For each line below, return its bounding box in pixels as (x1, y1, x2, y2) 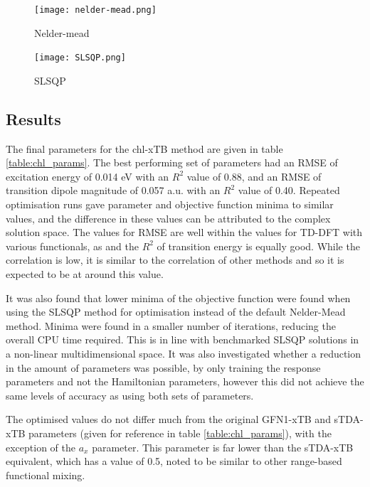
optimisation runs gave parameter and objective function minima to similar (6, 197, 334, 212)
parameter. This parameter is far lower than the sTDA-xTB (92, 439, 354, 454)
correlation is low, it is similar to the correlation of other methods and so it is (6, 252, 344, 267)
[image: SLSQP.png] (34, 53, 126, 63)
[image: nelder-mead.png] (34, 5, 157, 15)
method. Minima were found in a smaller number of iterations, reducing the (6, 318, 336, 333)
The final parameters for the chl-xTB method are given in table (6, 141, 283, 156)
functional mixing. (6, 467, 85, 482)
